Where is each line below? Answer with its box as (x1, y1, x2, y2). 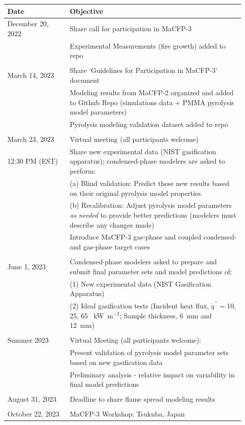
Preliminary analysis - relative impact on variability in (69, 369, 235, 379)
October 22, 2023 (7, 409, 59, 419)
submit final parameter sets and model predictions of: (69, 266, 232, 276)
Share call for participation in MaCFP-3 (69, 23, 192, 34)
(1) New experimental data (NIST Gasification (69, 278, 211, 289)
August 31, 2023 (7, 394, 56, 404)
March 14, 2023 (7, 70, 54, 80)
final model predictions (69, 379, 139, 389)
